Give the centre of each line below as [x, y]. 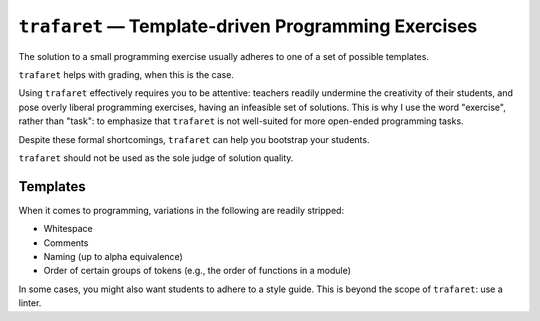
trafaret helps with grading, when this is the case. [126, 74]
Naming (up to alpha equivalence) [113, 256]
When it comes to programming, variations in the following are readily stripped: [181, 210]
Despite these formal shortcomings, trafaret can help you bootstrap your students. [194, 139]
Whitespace [68, 229]
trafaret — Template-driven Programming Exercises [248, 26]
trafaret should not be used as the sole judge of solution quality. [156, 157]
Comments [66, 242]
